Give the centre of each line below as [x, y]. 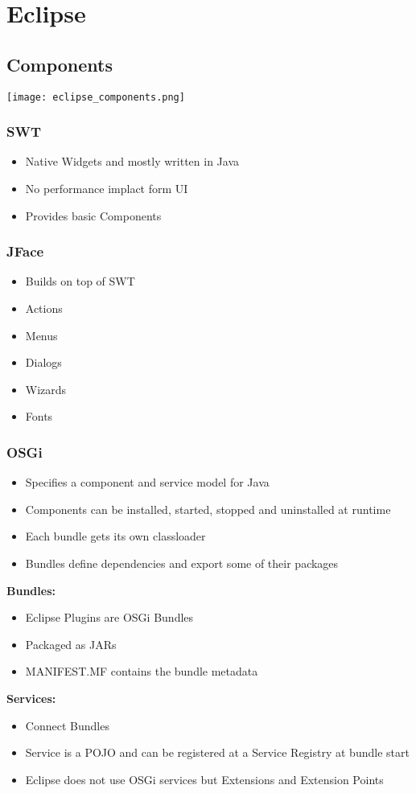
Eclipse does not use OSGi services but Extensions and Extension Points [204, 779]
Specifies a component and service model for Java [147, 482]
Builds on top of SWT [80, 281]
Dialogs [43, 362]
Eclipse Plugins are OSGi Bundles [109, 617]
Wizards [46, 389]
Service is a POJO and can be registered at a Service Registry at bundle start [217, 752]
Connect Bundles [67, 725]
